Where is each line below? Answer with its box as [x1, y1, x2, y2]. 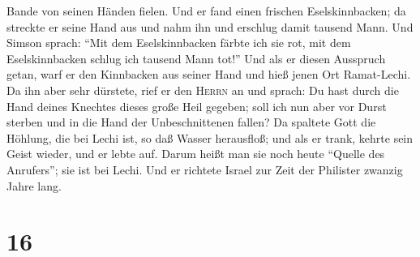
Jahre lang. [6, 177, 62, 194]
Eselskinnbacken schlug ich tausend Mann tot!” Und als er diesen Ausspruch [6, 49, 386, 66]
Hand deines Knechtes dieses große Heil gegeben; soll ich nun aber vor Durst [6, 97, 387, 114]
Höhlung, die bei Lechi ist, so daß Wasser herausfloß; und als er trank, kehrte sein [6, 129, 414, 146]
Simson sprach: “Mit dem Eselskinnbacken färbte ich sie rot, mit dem [6, 34, 351, 51]
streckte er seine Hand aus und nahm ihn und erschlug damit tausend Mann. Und [6, 18, 414, 35]
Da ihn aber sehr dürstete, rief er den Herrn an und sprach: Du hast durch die [6, 81, 399, 98]
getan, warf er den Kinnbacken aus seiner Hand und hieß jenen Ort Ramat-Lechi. [6, 66, 411, 83]
